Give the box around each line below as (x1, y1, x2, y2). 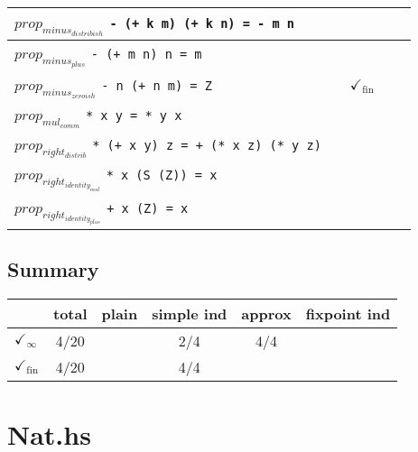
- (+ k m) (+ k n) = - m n (109, 16, 294, 31)
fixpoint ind (305, 303, 391, 325)
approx (241, 303, 292, 325)
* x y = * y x (85, 107, 182, 123)
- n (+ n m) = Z (101, 78, 212, 93)
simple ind (152, 303, 228, 325)
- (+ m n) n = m (90, 46, 202, 61)
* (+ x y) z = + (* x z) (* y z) (92, 137, 321, 152)
